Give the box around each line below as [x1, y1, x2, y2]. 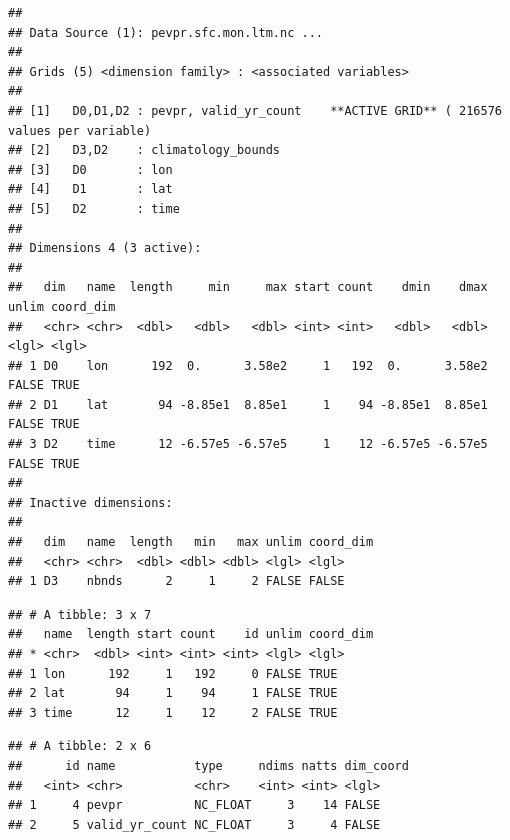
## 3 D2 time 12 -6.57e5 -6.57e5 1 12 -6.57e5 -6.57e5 [8, 437, 488, 452]
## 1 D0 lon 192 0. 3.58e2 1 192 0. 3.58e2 [8, 358, 488, 373]
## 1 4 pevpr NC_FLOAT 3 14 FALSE [8, 798, 381, 813]
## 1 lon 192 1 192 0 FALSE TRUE [8, 666, 338, 681]
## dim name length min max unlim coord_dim [8, 535, 374, 550]
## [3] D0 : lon [8, 162, 173, 177]
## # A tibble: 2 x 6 [8, 739, 152, 754]
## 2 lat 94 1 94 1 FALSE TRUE [8, 686, 338, 701]
